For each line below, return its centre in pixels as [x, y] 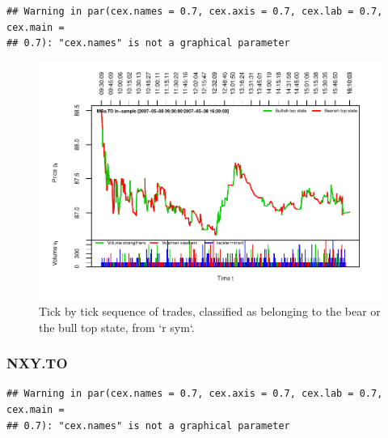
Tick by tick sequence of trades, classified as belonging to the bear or [210, 310]
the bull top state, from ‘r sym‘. [117, 327]
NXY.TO [37, 363]
